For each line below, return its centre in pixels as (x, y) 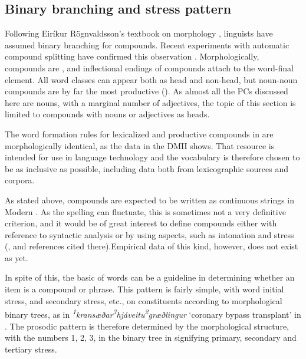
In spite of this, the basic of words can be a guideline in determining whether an (150, 277)
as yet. (17, 257)
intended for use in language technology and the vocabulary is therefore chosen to (152, 157)
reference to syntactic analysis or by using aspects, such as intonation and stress (149, 234)
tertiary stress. (31, 349)
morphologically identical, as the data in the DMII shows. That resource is (140, 145)
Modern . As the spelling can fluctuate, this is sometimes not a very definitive (145, 211)
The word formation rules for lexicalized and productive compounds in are (139, 134)
